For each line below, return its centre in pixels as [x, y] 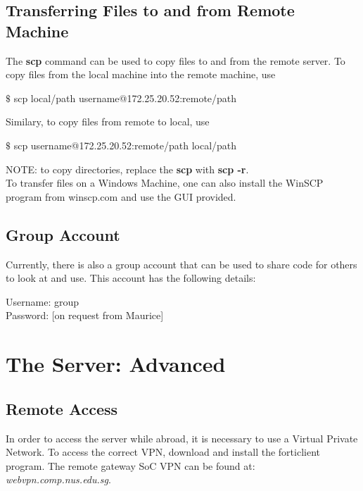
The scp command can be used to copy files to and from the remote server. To [176, 60]
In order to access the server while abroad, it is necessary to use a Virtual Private [182, 438]
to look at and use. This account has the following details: [131, 278]
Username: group [42, 301]
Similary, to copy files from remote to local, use [108, 122]
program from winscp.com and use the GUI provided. [121, 196]
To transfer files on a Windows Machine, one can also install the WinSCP [165, 183]
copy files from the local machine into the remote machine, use [141, 74]
